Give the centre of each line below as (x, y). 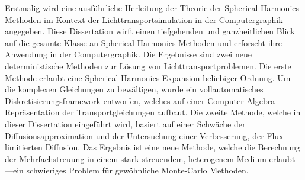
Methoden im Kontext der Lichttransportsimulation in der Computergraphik (144, 19)
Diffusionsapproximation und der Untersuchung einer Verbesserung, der (134, 135)
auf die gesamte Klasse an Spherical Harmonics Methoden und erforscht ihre (144, 42)
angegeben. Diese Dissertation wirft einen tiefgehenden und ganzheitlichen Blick (150, 31)
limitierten (24, 147)
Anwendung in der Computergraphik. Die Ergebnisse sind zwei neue (128, 54)
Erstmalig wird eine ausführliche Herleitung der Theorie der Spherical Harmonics (152, 8)
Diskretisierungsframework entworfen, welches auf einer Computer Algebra (140, 100)
